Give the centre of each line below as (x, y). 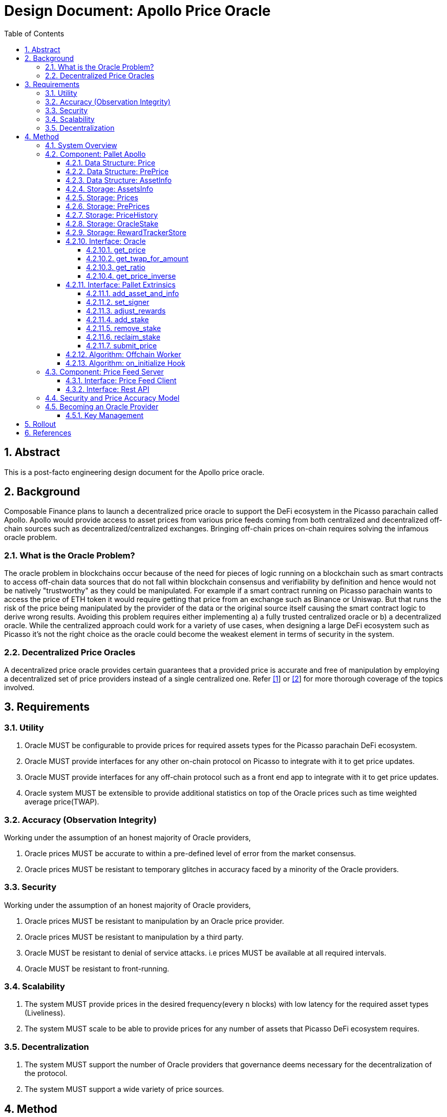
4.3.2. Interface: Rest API (108, 389)
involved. (19, 687)
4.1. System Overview (81, 145)
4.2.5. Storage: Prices (102, 197)
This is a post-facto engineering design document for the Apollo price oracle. (134, 472)
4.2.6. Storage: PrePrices (108, 206)
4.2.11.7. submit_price (122, 345)
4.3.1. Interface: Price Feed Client (121, 380)
